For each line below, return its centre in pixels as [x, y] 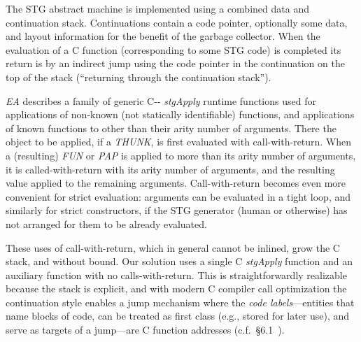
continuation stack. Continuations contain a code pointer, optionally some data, [177, 22]
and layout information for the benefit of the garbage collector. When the [163, 36]
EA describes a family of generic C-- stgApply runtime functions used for [161, 100]
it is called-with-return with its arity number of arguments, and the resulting [170, 169]
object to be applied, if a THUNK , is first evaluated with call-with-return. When [179, 142]
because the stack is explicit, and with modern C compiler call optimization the [176, 288]
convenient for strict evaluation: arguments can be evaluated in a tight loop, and [178, 196]
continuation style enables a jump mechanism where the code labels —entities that [180, 302]
